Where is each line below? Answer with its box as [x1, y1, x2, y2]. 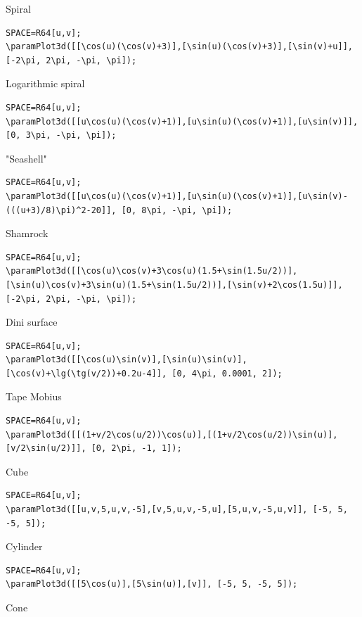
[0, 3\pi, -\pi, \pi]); [6, 130, 117, 141]
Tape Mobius [6, 389, 62, 404]
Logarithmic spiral [6, 76, 85, 91]
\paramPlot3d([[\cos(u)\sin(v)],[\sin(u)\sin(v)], [6, 355, 247, 365]
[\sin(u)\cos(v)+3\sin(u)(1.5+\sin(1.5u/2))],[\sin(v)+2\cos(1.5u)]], [6, 279, 343, 290]
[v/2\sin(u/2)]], [6, 443, 86, 454]
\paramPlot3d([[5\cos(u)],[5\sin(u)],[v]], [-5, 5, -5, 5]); [6, 579, 298, 590]
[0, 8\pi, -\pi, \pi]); [121, 205, 233, 215]
